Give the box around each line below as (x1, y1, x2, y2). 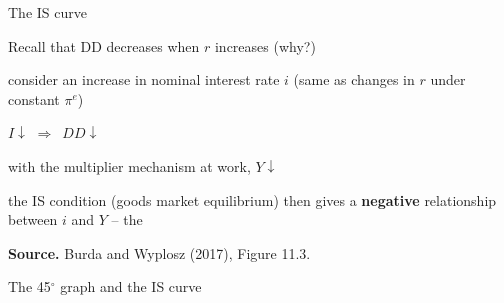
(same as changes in (293, 69, 415, 90)
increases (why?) (214, 35, 316, 56)
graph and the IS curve (60, 276, 202, 297)
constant (8, 88, 60, 109)
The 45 (8, 276, 51, 297)
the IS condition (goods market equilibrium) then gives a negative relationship (8, 189, 497, 210)
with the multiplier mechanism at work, (8, 155, 251, 176)
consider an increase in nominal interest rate (8, 69, 280, 90)
